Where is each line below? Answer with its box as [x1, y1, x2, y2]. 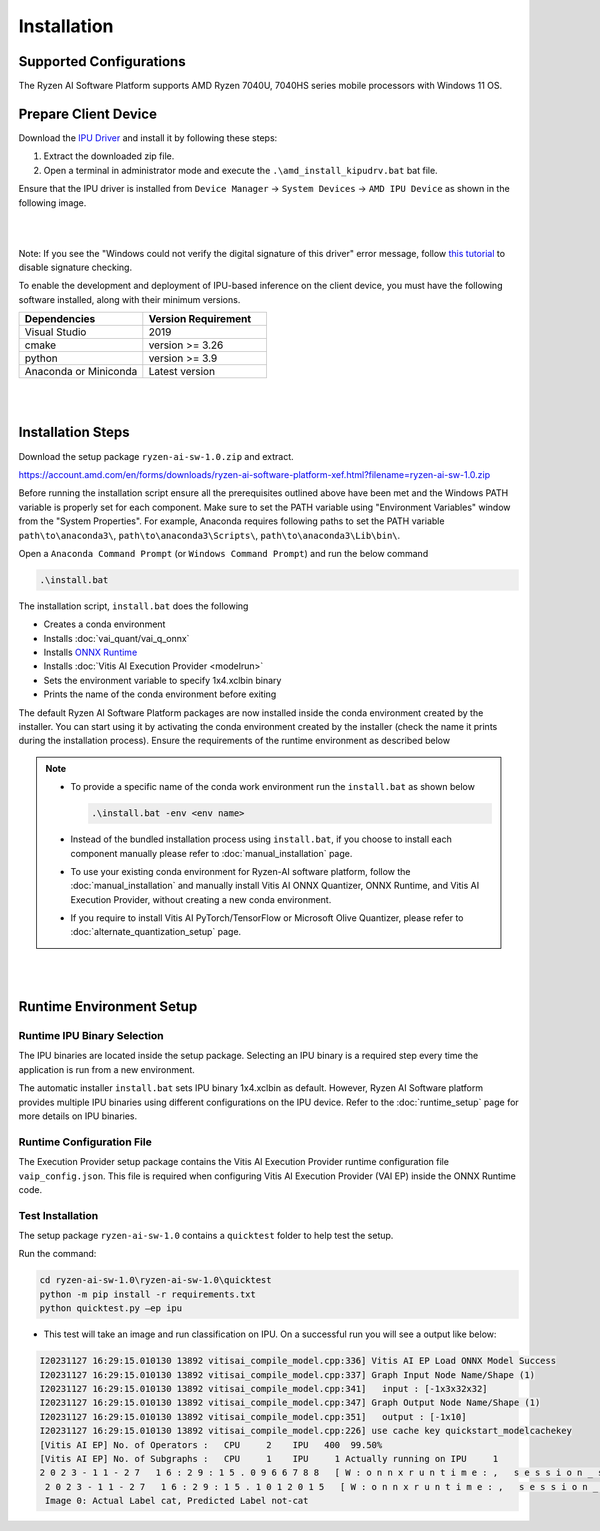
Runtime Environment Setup [18, 998, 198, 1015]
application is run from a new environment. [18, 1063, 195, 1075]
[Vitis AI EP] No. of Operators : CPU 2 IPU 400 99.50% [39, 1439, 383, 1450]
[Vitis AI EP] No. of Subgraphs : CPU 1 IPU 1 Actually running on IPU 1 [39, 1453, 499, 1464]
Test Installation [18, 1208, 99, 1222]
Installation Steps [18, 424, 130, 441]
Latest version [148, 365, 215, 379]
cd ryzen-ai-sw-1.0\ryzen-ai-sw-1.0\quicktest [39, 1275, 272, 1286]
